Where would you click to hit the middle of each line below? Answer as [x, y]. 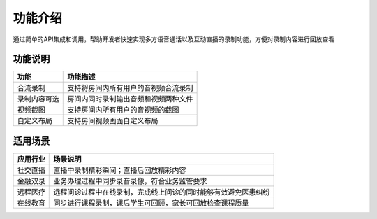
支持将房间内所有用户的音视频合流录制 [130, 88]
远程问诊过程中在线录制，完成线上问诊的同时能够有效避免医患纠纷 [162, 192]
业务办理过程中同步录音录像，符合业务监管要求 [130, 181]
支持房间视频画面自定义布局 [113, 121]
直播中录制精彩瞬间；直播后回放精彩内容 [120, 170]
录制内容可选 [38, 99]
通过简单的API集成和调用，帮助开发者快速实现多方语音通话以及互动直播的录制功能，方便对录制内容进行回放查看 [174, 39]
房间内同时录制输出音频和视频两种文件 [130, 99]
